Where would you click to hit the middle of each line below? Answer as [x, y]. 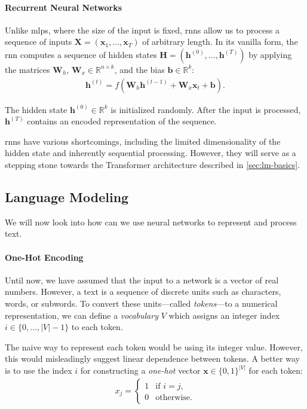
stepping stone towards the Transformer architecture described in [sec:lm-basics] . [152, 164]
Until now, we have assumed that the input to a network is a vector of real [142, 280]
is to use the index [39, 370]
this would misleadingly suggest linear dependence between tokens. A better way [152, 358]
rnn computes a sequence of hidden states [81, 54]
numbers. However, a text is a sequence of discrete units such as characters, [143, 292]
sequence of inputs [39, 42]
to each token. [97, 327]
